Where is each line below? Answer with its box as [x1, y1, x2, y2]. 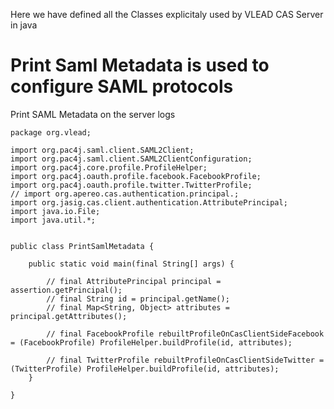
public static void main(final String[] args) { [28, 259, 235, 269]
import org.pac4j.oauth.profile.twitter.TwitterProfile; [10, 180, 253, 190]
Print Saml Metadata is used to [10, 54, 270, 77]
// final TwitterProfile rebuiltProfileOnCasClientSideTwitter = [46, 355, 325, 365]
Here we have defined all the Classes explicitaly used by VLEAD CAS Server [10, 9, 324, 20]
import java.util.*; [10, 215, 97, 225]
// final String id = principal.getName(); [46, 294, 230, 304]
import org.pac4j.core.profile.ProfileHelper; [10, 162, 208, 173]
